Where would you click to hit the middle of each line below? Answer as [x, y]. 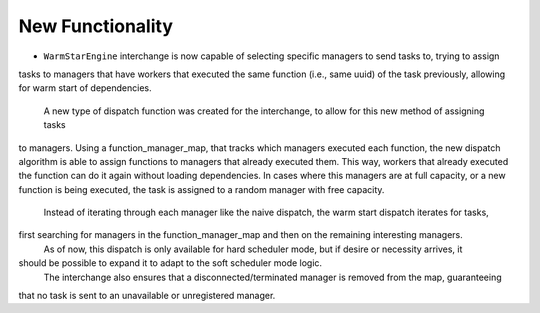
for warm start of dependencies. [85, 88]
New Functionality [96, 26]
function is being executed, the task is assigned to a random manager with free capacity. [201, 189]
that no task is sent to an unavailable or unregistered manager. [147, 296]
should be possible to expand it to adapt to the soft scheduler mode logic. [170, 263]
